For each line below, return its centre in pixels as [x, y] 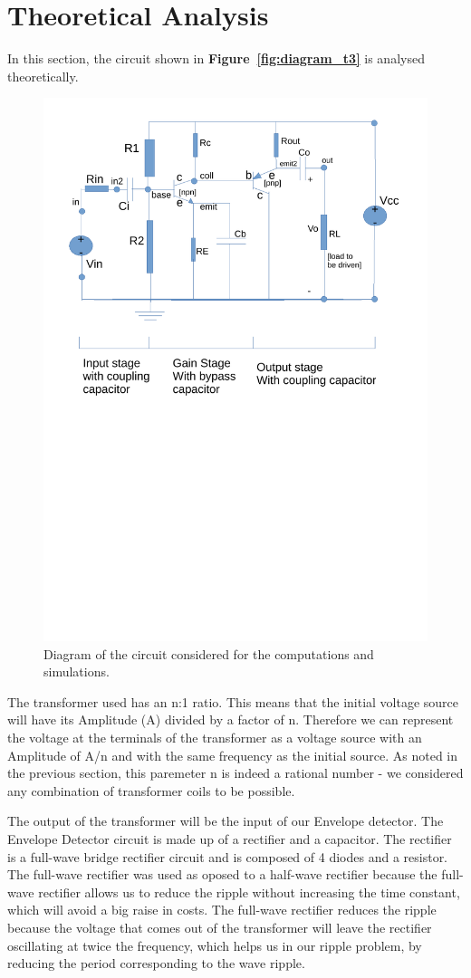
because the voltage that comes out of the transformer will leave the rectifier [220, 927]
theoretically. [43, 76]
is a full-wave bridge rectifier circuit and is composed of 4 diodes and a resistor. [228, 856]
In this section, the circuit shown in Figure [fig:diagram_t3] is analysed [216, 58]
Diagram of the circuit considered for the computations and [209, 653]
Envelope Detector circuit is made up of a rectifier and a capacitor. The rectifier [230, 838]
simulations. [77, 671]
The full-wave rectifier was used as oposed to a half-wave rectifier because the [222, 874]
